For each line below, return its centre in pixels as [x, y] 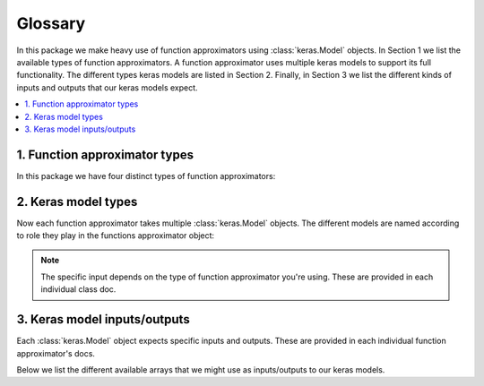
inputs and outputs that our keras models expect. [107, 87]
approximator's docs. [56, 353]
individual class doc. [78, 289]
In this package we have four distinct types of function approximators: [146, 176]
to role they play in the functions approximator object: [116, 236]
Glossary [51, 23]
